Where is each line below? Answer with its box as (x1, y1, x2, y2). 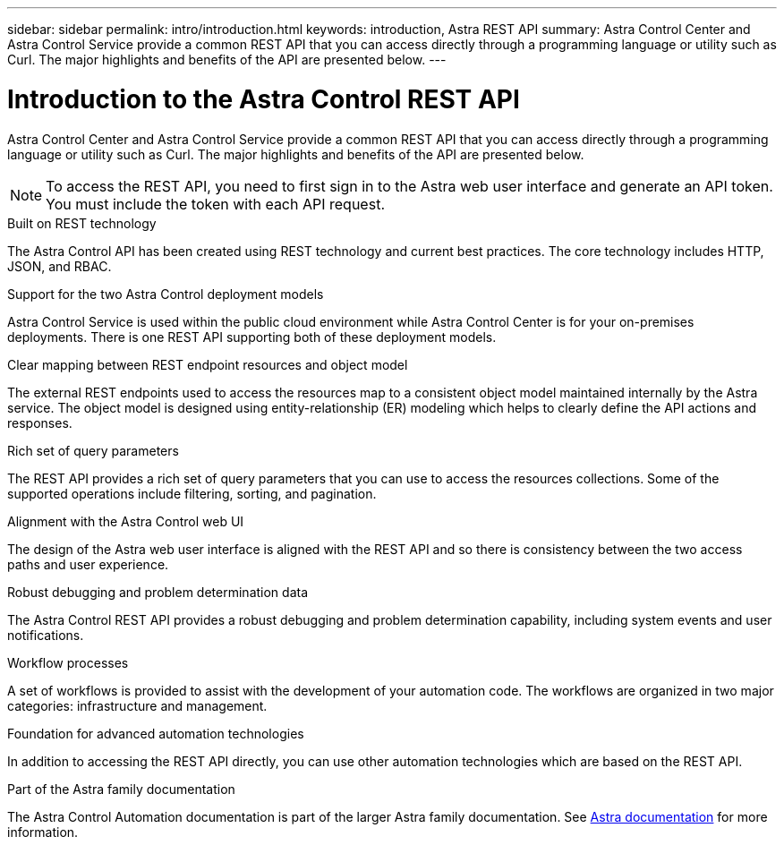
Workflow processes (7, 654, 129, 670)
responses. (7, 414, 72, 431)
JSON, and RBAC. (7, 258, 112, 274)
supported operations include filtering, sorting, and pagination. (7, 485, 377, 501)
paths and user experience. (7, 556, 169, 572)
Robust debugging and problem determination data (7, 584, 309, 600)
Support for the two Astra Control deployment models (7, 286, 324, 302)
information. (7, 824, 79, 840)
